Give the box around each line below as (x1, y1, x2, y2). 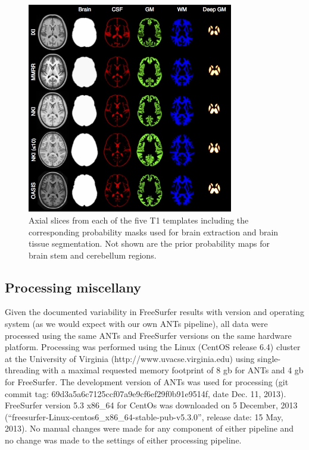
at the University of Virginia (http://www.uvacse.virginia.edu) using (5, 352, 255, 364)
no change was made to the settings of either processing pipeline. (5, 434, 242, 446)
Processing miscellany (5, 278, 142, 296)
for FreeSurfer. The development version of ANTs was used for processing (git (5, 376, 289, 388)
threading (5, 364, 40, 376)
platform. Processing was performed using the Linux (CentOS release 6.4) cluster (5, 341, 301, 353)
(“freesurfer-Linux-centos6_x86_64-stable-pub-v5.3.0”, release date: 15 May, (5, 410, 283, 423)
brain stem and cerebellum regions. (29, 248, 157, 261)
